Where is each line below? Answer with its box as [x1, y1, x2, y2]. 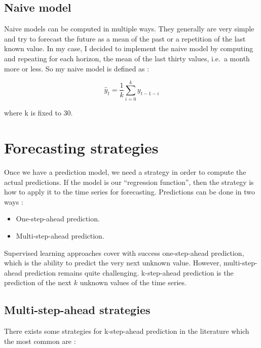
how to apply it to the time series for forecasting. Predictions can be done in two [4, 186, 255, 197]
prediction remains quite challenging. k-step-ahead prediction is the [24, 267, 234, 278]
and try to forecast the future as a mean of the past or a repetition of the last [4, 33, 246, 44]
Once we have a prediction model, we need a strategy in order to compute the [4, 167, 246, 177]
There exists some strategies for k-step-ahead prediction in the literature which [4, 326, 249, 336]
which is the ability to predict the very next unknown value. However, [4, 257, 221, 268]
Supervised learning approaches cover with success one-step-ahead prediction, [4, 247, 244, 258]
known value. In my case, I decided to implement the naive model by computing [4, 43, 253, 54]
